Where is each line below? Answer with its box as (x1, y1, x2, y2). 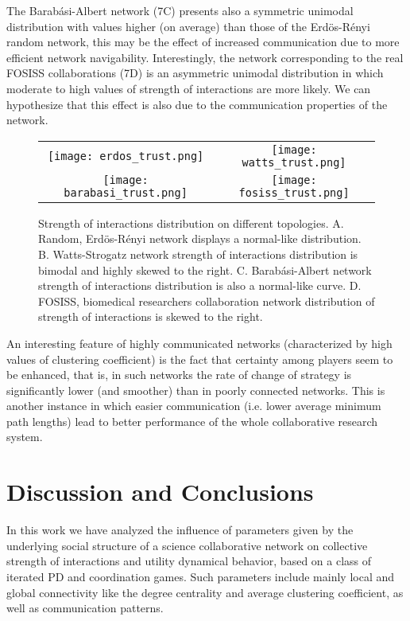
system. (6, 428, 43, 445)
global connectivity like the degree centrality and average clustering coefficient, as (6, 584, 404, 600)
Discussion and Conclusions (6, 475, 314, 508)
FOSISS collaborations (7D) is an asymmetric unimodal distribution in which (6, 64, 384, 81)
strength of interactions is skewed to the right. (38, 308, 263, 325)
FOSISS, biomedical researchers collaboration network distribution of (38, 292, 375, 309)
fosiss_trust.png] (238, 186, 350, 199)
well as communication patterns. (6, 600, 164, 616)
